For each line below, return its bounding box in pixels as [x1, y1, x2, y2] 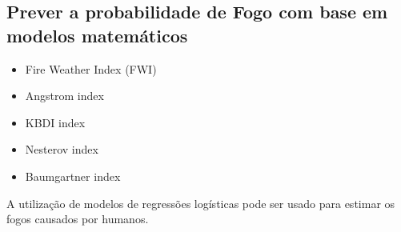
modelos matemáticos [6, 22, 188, 47]
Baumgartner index [25, 167, 121, 184]
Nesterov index [25, 141, 98, 158]
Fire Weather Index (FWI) [25, 60, 157, 77]
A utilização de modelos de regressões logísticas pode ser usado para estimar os [6, 194, 395, 211]
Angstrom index [25, 87, 104, 104]
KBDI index [25, 114, 86, 130]
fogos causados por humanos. [6, 210, 149, 227]
